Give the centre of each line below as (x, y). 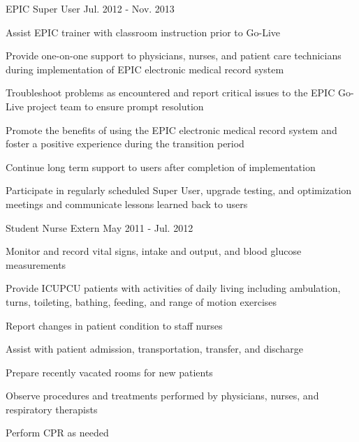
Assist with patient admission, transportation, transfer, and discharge (154, 349)
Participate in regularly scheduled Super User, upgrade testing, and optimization (178, 190)
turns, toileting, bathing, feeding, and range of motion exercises (141, 301)
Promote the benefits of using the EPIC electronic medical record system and (171, 130)
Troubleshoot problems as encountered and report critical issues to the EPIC (170, 93)
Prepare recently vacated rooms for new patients (109, 372)
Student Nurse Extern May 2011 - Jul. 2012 (100, 227)
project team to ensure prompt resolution (115, 106)
